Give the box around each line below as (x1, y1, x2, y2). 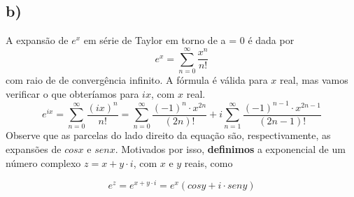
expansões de (6, 142, 62, 156)
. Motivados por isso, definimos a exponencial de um (115, 142, 346, 156)
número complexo (6, 155, 81, 170)
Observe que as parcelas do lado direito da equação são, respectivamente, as (6, 128, 331, 143)
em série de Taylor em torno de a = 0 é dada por (83, 33, 295, 48)
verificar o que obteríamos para (6, 86, 139, 101)
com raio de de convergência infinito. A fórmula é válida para (6, 72, 268, 87)
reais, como (184, 155, 233, 170)
